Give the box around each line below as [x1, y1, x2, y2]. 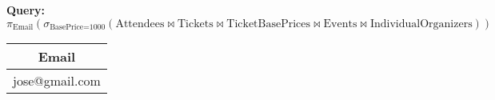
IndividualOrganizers [369, 18, 473, 30]
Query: [6, 2, 46, 18]
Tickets [178, 18, 214, 30]
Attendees [115, 18, 165, 30]
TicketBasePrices [226, 18, 311, 30]
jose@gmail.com [13, 70, 101, 90]
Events [323, 18, 357, 30]
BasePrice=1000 [50, 23, 106, 32]
